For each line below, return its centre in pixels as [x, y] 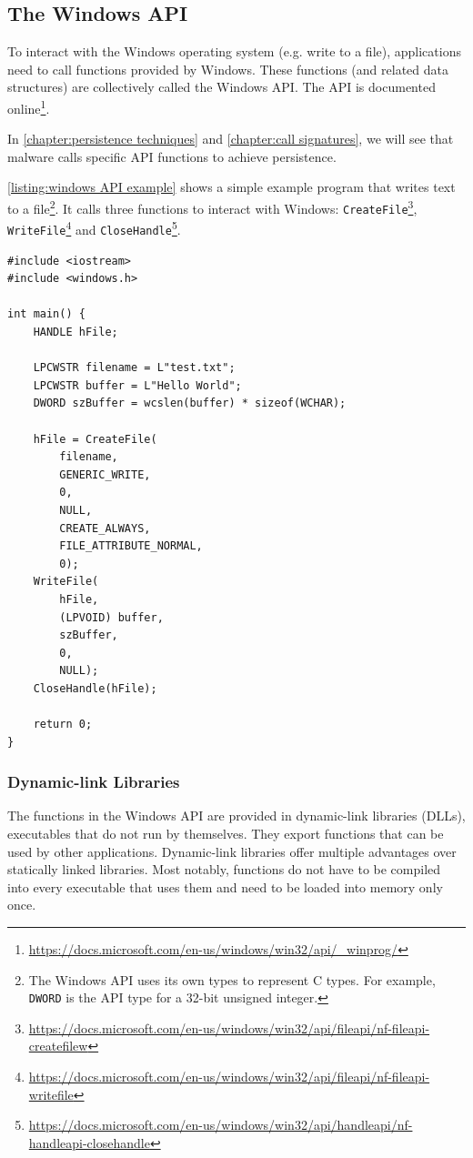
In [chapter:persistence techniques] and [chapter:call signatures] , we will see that [231, 139]
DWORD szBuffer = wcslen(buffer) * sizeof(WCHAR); [190, 403]
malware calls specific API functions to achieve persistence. [172, 156]
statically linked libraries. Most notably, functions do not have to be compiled [224, 869]
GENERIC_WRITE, [105, 474]
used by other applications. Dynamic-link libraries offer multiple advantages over [232, 851]
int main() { [46, 314]
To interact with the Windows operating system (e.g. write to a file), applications [234, 51]
